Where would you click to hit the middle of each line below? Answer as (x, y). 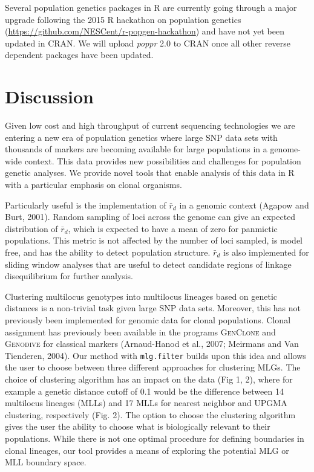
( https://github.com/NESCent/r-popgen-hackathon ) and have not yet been (145, 31)
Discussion (49, 96)
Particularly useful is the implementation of (86, 205)
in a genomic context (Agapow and (244, 205)
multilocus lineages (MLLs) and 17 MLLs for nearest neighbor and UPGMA (146, 403)
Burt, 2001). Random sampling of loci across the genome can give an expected (150, 217)
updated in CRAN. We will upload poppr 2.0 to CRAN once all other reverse (148, 43)
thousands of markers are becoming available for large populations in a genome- (153, 149)
